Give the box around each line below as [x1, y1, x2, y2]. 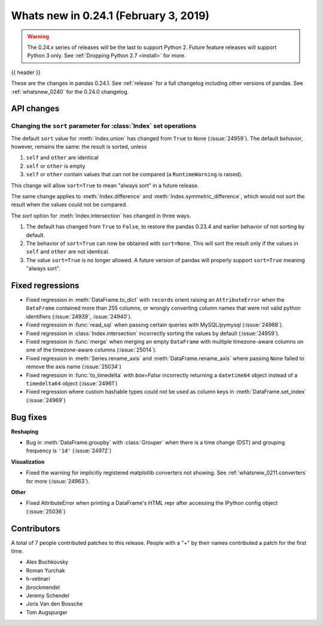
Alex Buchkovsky [26, 559, 69, 566]
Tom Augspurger [26, 608, 68, 615]
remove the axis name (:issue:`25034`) [26, 363, 122, 370]
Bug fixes [11, 412, 47, 422]
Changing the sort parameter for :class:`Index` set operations [11, 122, 197, 130]
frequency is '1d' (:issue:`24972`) [26, 447, 112, 454]
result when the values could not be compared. [11, 201, 128, 209]
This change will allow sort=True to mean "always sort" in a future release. [11, 182, 199, 189]
